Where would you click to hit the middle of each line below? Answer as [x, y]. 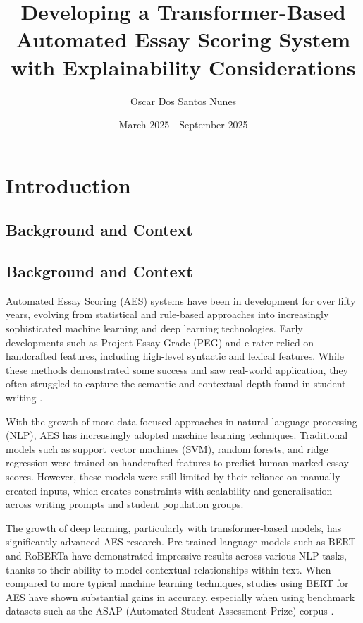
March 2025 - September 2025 [183, 125]
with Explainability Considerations [183, 67]
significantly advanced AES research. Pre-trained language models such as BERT [181, 542]
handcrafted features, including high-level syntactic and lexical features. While [175, 356]
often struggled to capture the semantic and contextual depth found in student [176, 383]
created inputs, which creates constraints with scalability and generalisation [169, 490]
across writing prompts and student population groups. [125, 504]
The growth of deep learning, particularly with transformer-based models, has [174, 527]
